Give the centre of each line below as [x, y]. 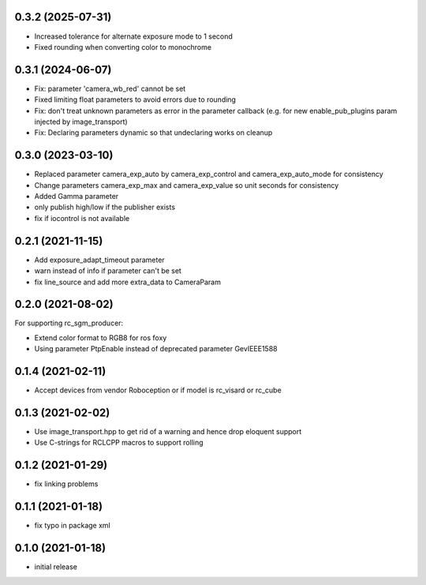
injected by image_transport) [81, 122]
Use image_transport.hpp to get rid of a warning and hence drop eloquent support [168, 432]
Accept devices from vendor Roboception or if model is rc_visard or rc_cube [158, 390]
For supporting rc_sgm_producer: [69, 323]
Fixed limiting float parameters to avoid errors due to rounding [135, 99]
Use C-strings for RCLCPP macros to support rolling [119, 443]
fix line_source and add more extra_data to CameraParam [127, 282]
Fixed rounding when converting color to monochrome [123, 47]
